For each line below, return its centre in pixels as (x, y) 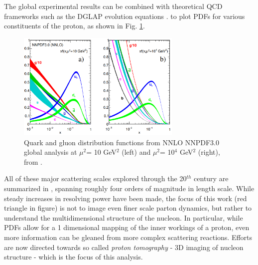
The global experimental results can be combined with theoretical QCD (113, 6)
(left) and (136, 152)
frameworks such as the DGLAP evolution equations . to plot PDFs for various (125, 16)
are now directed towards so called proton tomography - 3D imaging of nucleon (124, 247)
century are (211, 178)
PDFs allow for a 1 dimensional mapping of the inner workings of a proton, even (127, 227)
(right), (209, 152)
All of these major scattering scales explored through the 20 (95, 178)
